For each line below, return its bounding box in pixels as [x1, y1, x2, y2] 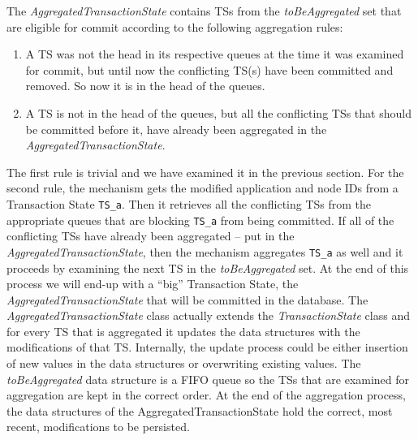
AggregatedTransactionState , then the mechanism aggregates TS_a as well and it [6, 243, 403, 260]
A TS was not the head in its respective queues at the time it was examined [25, 45, 404, 63]
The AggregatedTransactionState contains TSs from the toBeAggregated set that [6, 2, 402, 19]
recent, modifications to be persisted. [6, 418, 190, 435]
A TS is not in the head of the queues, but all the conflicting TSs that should [25, 104, 412, 121]
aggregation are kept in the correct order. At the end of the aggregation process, [6, 386, 406, 403]
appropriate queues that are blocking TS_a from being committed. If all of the [6, 211, 394, 228]
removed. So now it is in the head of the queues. [25, 77, 265, 94]
